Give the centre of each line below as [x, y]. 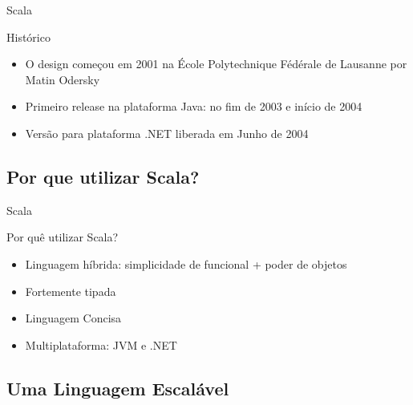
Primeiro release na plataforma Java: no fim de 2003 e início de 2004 [194, 106]
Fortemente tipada [71, 291]
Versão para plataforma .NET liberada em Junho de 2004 [167, 133]
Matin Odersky [63, 79]
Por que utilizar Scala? [103, 176]
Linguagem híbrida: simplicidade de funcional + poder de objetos [186, 263]
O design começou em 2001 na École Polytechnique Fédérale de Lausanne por [216, 64]
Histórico [28, 36]
